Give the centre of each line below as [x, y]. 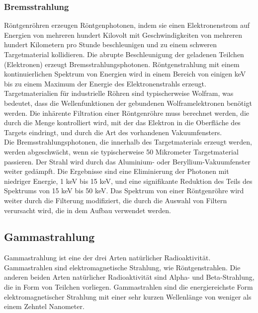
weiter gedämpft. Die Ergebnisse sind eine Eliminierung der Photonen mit [117, 171]
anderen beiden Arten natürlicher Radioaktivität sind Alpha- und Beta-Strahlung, [129, 277]
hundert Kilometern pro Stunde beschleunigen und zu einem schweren [111, 44]
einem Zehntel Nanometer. [44, 306]
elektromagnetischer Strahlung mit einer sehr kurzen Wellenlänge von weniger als [128, 296]
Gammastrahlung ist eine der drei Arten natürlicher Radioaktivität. [107, 258]
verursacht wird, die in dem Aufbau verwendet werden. [87, 210]
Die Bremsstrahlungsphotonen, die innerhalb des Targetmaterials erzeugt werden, [128, 142]
